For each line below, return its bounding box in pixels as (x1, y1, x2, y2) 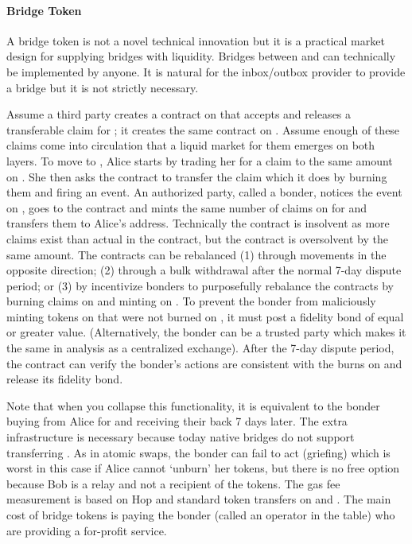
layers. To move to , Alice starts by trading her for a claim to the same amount (6, 152, 393, 169)
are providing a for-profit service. (6, 522, 167, 538)
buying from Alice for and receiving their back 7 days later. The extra (6, 413, 348, 429)
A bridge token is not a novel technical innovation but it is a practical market (6, 32, 385, 49)
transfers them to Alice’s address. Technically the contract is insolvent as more (6, 215, 390, 231)
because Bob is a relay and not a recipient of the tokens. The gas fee (6, 475, 340, 492)
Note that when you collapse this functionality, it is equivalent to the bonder (6, 397, 380, 414)
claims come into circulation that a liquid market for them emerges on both (6, 137, 375, 153)
